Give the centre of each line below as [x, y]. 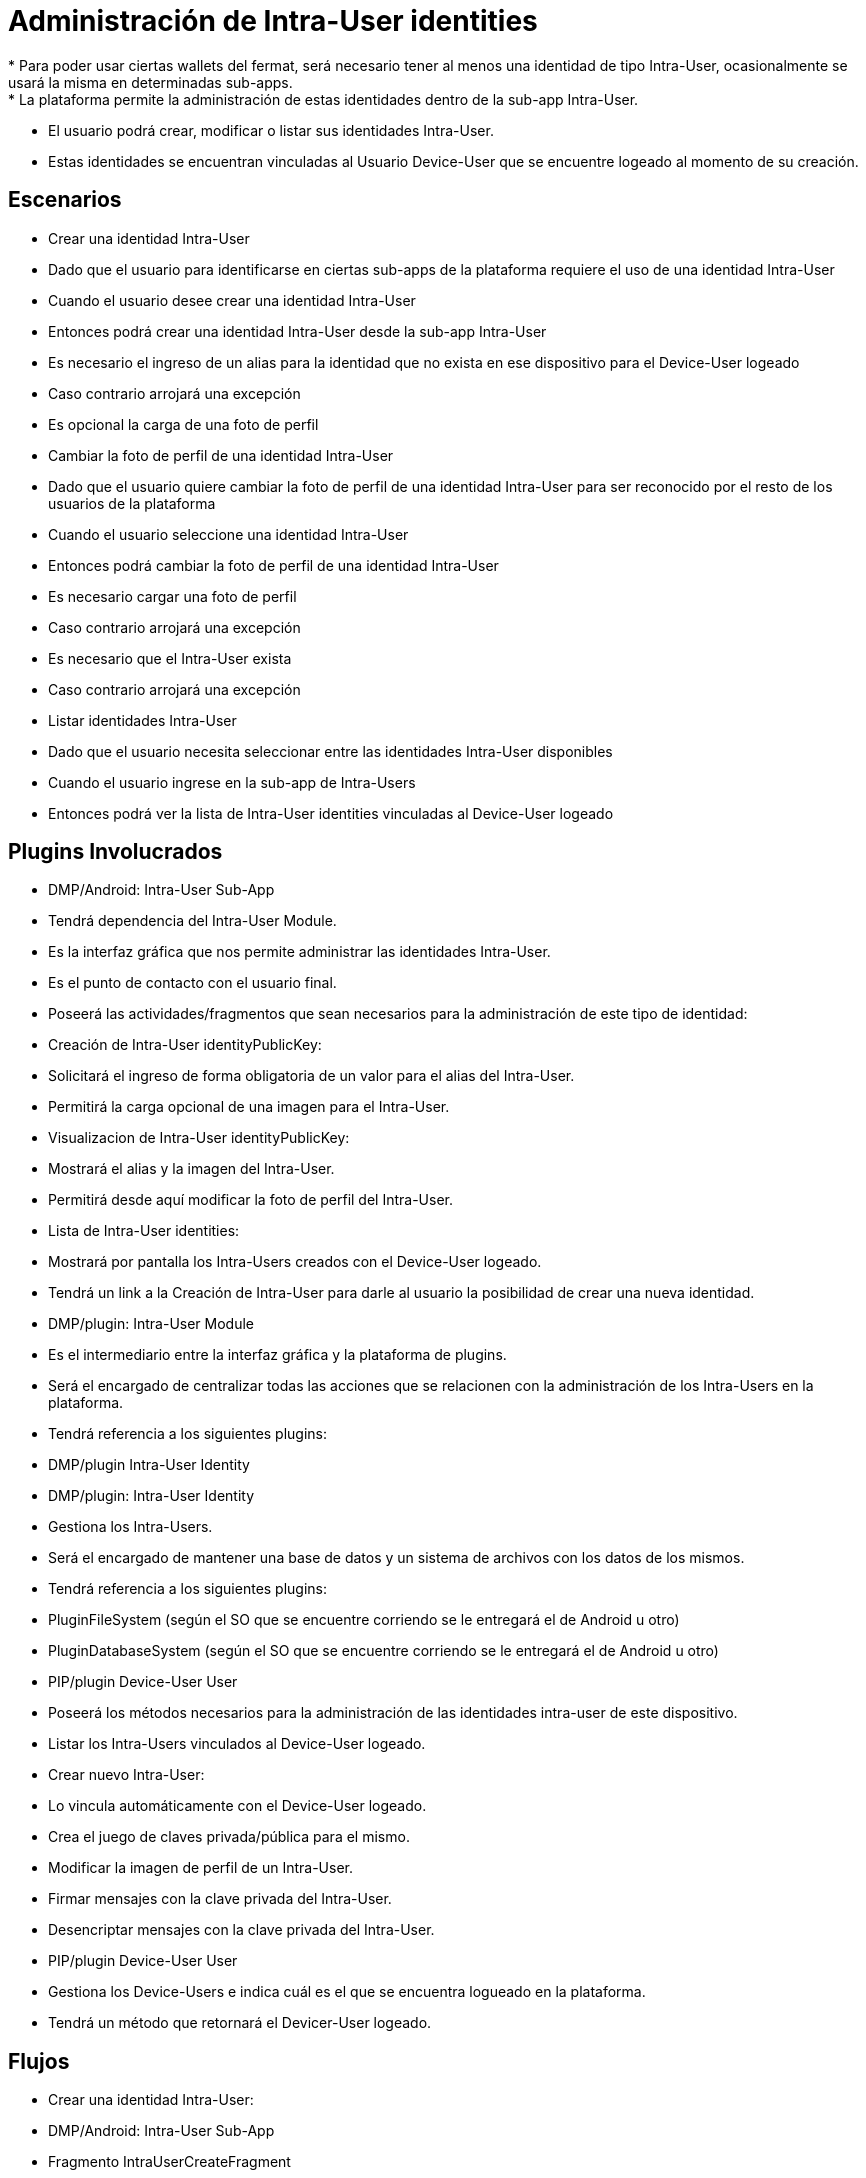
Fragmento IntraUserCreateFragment [169, 2162]
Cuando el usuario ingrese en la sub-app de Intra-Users [232, 782]
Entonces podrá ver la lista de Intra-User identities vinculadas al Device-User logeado [331, 813]
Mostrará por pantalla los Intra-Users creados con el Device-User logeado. [295, 1262]
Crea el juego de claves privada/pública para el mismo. [229, 1837]
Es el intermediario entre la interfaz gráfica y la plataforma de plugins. [277, 1355]
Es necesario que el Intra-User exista [170, 658]
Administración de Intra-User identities [273, 21]
